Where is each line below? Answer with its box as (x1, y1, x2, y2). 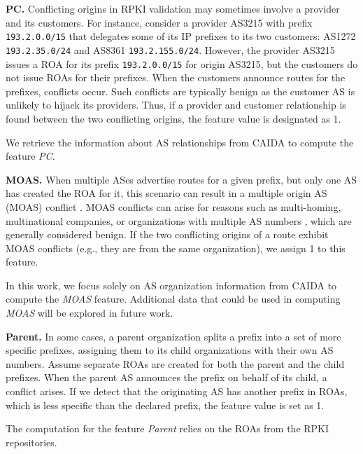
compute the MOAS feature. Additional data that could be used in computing (6, 291, 341, 306)
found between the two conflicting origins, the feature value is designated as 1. (6, 111, 341, 125)
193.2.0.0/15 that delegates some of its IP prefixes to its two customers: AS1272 (6, 29, 356, 43)
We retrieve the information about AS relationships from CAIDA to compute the (6, 135, 354, 149)
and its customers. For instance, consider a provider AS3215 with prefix (6, 15, 313, 29)
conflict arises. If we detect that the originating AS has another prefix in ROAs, (6, 384, 348, 399)
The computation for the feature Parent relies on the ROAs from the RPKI (6, 421, 329, 436)
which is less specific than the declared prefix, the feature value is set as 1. (6, 397, 325, 412)
